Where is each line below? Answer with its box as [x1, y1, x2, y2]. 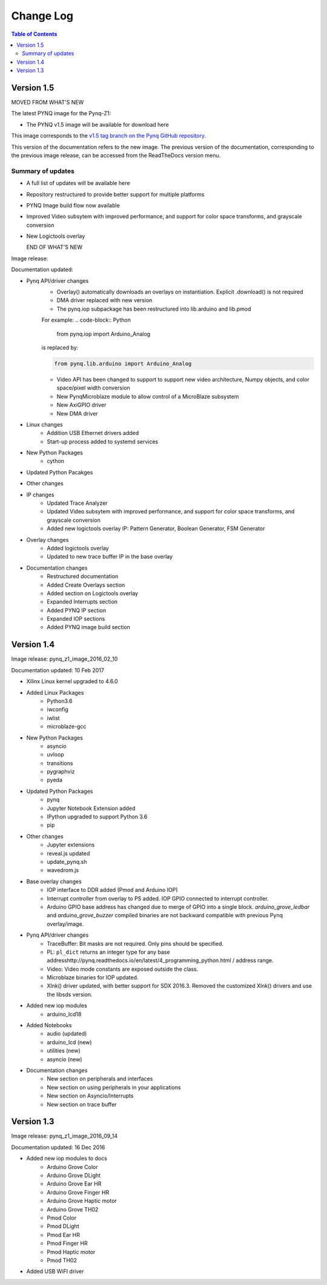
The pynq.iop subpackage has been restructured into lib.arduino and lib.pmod [56, 305, 251, 312]
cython [47, 457, 65, 465]
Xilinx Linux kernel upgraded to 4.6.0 [26, 678, 118, 685]
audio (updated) [47, 1030, 87, 1037]
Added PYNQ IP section [47, 607, 106, 614]
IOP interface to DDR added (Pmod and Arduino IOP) [47, 886, 178, 894]
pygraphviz [47, 768, 75, 775]
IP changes [26, 491, 54, 498]
